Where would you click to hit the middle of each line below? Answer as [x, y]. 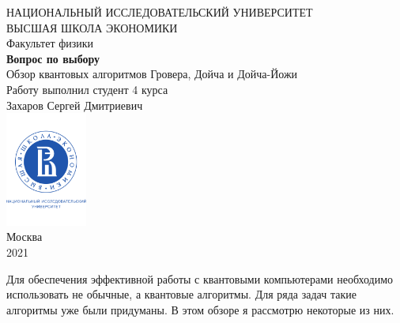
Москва [25, 237]
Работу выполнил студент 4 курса [87, 89]
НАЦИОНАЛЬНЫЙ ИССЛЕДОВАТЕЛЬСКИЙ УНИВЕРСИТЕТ [160, 12]
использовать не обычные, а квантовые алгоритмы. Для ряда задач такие [181, 294]
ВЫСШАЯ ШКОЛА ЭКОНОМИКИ [92, 27]
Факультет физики [50, 43]
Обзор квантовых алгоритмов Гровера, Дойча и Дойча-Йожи [152, 74]
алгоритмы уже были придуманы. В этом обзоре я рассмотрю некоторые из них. [200, 309]
